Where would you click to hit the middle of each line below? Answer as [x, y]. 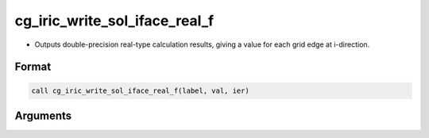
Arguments [43, 115]
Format [33, 67]
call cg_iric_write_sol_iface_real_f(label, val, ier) [140, 90]
